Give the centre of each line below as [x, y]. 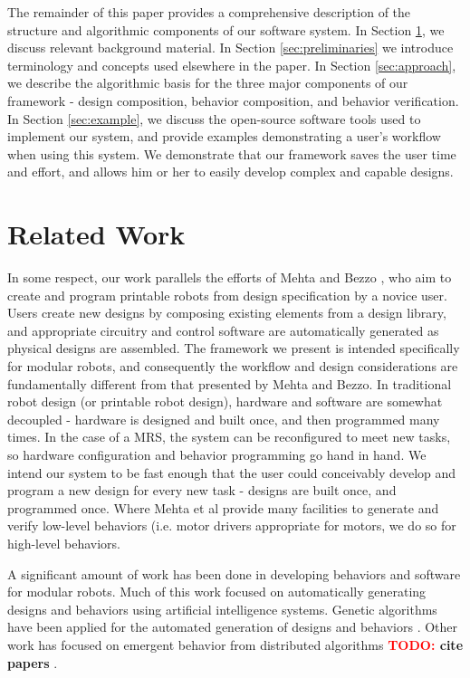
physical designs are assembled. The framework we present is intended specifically [234, 348]
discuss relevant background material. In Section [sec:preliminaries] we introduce [230, 48]
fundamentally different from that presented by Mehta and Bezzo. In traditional [230, 383]
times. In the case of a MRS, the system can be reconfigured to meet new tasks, [229, 437]
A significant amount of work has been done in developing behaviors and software [234, 573]
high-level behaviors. [64, 543]
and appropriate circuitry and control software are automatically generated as [223, 330]
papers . [33, 662]
